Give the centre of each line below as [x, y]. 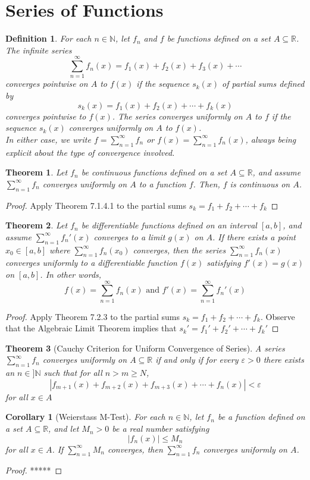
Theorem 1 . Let [37, 172]
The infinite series [39, 50]
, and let [64, 429]
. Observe [278, 316]
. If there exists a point [254, 236]
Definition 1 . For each [48, 38]
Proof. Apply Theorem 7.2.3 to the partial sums [93, 316]
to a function [162, 183]
